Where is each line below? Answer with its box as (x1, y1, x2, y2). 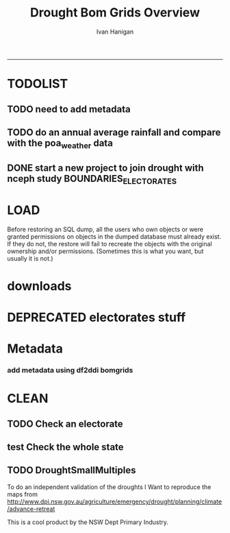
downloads (7, 278, 72, 294)
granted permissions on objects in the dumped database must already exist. (7, 232, 222, 241)
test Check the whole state (7, 441, 125, 453)
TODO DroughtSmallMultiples (7, 464, 136, 476)
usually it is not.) (7, 254, 53, 262)
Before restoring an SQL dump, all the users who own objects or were (7, 225, 204, 233)
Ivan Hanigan (96, 27, 134, 36)
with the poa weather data (7, 137, 113, 151)
